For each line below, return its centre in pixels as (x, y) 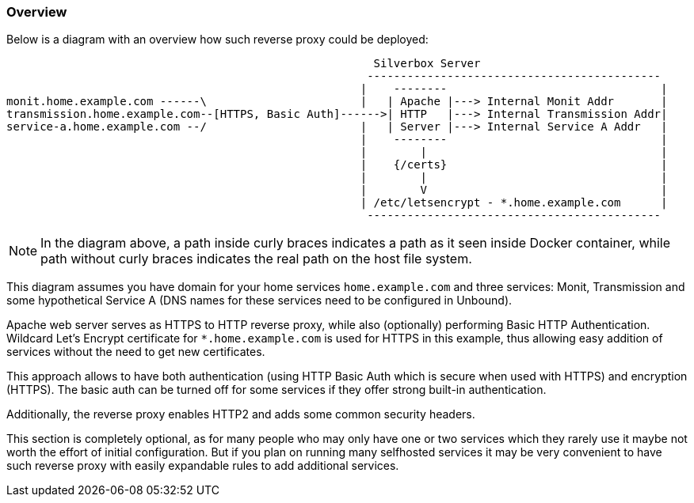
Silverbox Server (427, 64)
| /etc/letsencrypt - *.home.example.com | (514, 203)
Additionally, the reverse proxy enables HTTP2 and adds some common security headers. (241, 414)
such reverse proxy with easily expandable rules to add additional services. (203, 466)
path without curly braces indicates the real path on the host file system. (256, 259)
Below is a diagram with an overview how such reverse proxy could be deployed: (217, 40)
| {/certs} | (514, 165)
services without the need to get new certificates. (136, 352)
